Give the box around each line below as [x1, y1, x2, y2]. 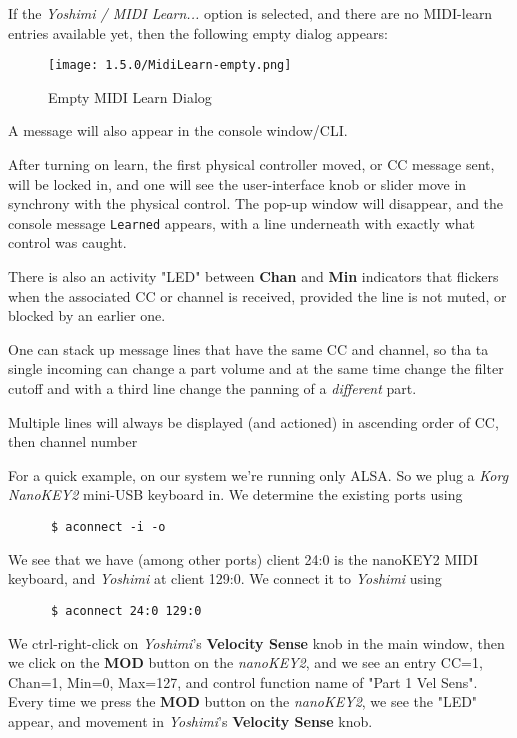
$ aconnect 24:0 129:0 [50, 603, 202, 618]
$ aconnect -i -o [50, 520, 166, 534]
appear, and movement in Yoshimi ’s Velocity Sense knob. [8, 710, 373, 731]
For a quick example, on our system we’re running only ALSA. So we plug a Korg [8, 464, 509, 485]
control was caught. [8, 232, 127, 253]
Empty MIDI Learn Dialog [48, 86, 212, 107]
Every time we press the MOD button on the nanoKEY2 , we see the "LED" [8, 691, 478, 712]
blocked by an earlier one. [8, 305, 166, 326]
